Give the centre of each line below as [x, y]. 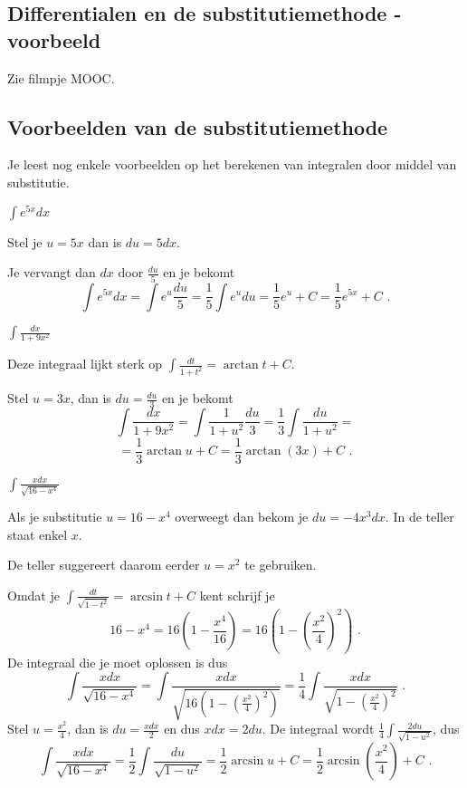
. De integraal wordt [318, 729]
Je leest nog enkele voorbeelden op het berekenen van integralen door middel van [232, 164]
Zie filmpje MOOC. [61, 77]
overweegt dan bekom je [242, 517]
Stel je [25, 241]
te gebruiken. [281, 565]
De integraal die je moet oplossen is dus [118, 662]
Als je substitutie [55, 517]
